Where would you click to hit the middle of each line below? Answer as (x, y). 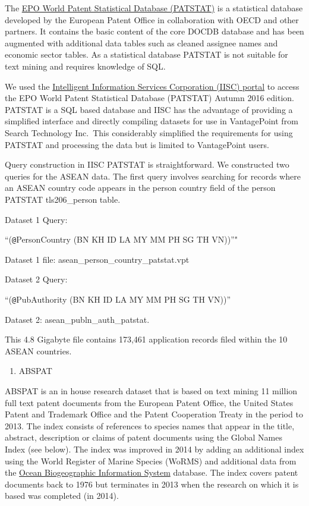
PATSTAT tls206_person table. (63, 199)
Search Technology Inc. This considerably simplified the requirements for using (149, 132)
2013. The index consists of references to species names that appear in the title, (150, 425)
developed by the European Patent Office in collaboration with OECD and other (152, 19)
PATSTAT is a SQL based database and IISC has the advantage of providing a (149, 109)
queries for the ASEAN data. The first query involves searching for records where (153, 176)
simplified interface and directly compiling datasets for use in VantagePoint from (152, 121)
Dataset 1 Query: (36, 219)
